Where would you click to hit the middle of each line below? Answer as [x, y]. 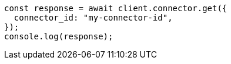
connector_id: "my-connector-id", [93, 18]
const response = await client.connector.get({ [116, 8]
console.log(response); [59, 36]
